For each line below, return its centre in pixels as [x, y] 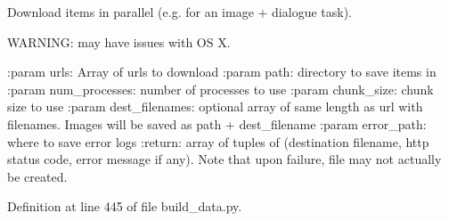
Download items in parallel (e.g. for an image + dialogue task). [180, 12]
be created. [37, 176]
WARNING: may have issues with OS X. [119, 41]
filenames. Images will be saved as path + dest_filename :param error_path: [217, 123]
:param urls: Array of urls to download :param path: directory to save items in [222, 72]
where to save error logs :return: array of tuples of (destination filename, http [218, 141]
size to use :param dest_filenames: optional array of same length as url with [215, 106]
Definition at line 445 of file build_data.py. [125, 206]
